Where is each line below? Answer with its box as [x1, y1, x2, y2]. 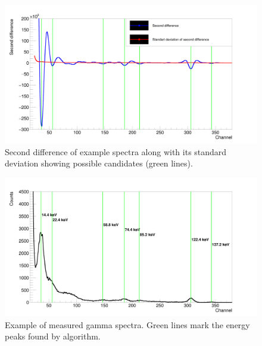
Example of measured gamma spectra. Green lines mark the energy [5, 318, 250, 331]
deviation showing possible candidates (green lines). [5, 157, 193, 169]
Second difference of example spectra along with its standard [5, 145, 227, 158]
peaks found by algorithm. [5, 330, 101, 342]
